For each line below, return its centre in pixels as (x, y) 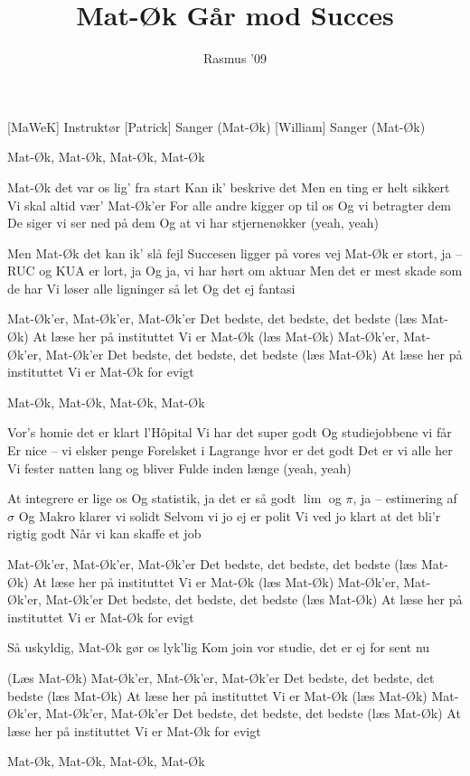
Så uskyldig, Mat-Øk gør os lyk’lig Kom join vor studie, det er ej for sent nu (219, 647)
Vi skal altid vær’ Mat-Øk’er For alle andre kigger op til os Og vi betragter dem (230, 205)
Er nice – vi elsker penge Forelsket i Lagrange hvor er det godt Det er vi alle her (230, 450)
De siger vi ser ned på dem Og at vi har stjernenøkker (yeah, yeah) (193, 223)
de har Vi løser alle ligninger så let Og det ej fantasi (151, 288)
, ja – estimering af (405, 498)
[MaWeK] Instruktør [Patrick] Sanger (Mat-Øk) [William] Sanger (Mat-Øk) (216, 126)
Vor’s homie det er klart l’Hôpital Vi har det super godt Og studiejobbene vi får (230, 432)
